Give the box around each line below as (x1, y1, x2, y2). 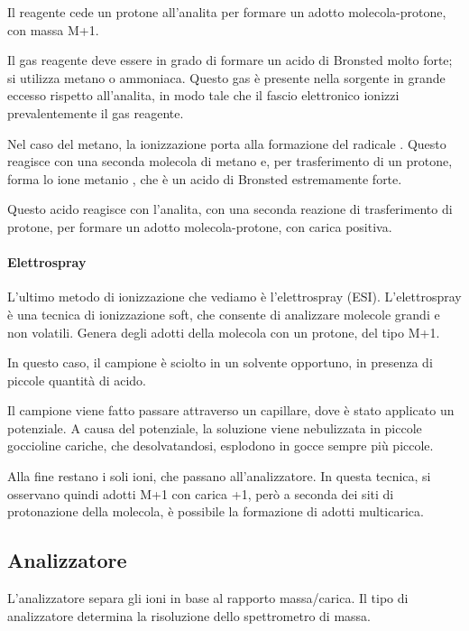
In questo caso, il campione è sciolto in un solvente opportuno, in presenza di (7, 353, 433, 372)
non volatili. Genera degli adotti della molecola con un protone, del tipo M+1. (7, 322, 440, 341)
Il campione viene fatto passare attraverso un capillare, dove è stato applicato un (7, 401, 455, 420)
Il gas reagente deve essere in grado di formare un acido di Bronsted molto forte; (7, 51, 453, 70)
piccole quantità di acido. (7, 370, 147, 389)
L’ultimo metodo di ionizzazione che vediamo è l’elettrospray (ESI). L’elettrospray (7, 287, 462, 306)
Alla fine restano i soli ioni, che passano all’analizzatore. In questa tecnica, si (7, 467, 431, 486)
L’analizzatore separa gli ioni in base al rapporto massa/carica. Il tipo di (7, 589, 409, 608)
